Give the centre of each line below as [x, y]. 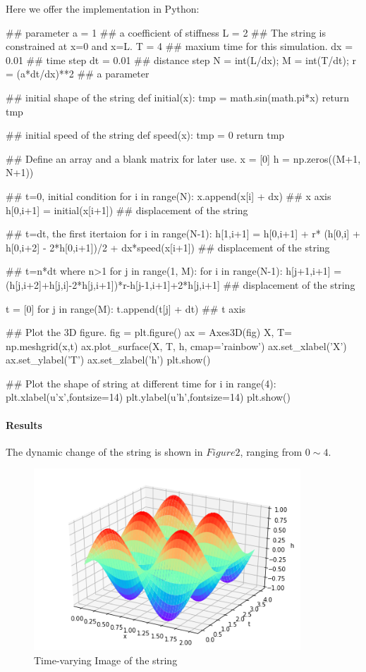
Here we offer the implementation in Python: [103, 8]
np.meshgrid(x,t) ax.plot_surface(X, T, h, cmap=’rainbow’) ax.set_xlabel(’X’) [176, 346]
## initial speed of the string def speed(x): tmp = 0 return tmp [145, 135]
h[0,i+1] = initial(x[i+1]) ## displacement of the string [127, 210]
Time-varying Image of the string [106, 660]
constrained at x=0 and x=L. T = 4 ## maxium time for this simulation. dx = [179, 46]
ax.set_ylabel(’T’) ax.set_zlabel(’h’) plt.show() [108, 360]
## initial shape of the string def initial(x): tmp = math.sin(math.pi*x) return [177, 97]
